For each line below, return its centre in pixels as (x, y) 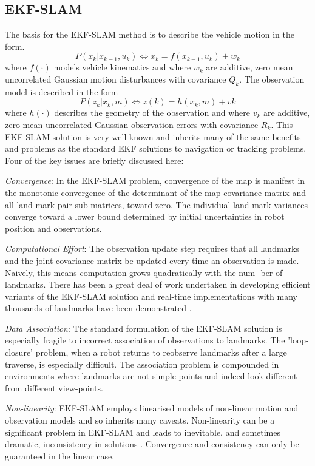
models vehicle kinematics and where (122, 67)
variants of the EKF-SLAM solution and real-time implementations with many (151, 296)
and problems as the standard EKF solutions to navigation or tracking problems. (156, 148)
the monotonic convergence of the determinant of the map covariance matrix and (155, 192)
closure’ (19, 352)
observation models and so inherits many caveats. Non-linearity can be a (140, 420)
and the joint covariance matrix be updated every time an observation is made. (152, 260)
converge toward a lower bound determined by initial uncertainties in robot (145, 216)
